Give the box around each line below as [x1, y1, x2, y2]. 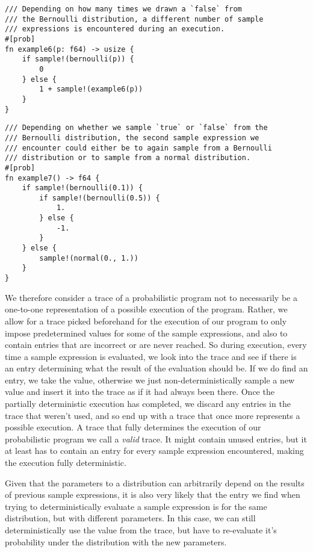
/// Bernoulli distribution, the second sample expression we [5, 133, 259, 142]
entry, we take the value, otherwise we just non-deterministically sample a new [5, 373, 295, 386]
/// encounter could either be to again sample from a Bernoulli [5, 143, 272, 152]
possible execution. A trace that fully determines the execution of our [5, 421, 261, 433]
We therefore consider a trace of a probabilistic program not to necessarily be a [5, 291, 297, 303]
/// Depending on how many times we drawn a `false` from [5, 5, 242, 13]
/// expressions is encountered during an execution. [5, 25, 225, 34]
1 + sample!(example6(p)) [39, 85, 143, 94]
